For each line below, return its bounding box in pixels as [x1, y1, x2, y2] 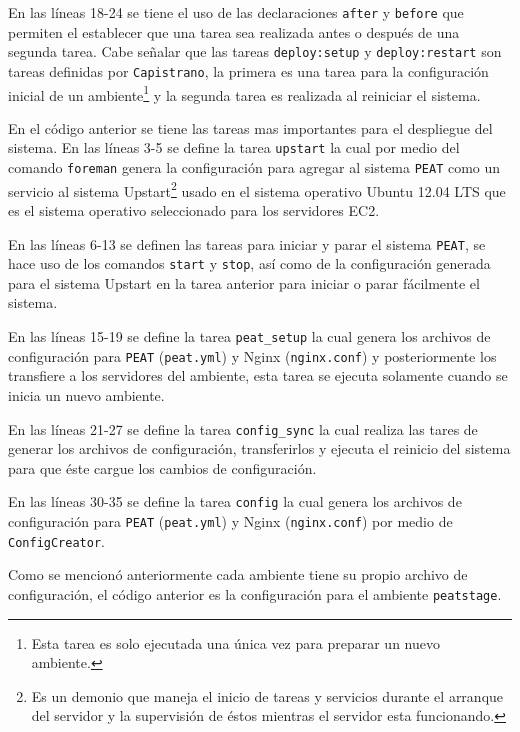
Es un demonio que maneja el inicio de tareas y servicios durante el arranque [31, 685, 504, 706]
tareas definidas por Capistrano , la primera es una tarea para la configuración [8, 60, 489, 81]
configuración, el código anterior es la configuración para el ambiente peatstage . [8, 583, 502, 604]
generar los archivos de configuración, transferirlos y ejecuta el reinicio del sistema [8, 438, 511, 459]
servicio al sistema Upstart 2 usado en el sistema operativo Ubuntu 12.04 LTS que [8, 177, 506, 201]
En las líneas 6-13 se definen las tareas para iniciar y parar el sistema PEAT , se [8, 233, 486, 254]
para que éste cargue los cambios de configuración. [8, 457, 317, 478]
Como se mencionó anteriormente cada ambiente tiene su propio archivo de [8, 564, 468, 585]
